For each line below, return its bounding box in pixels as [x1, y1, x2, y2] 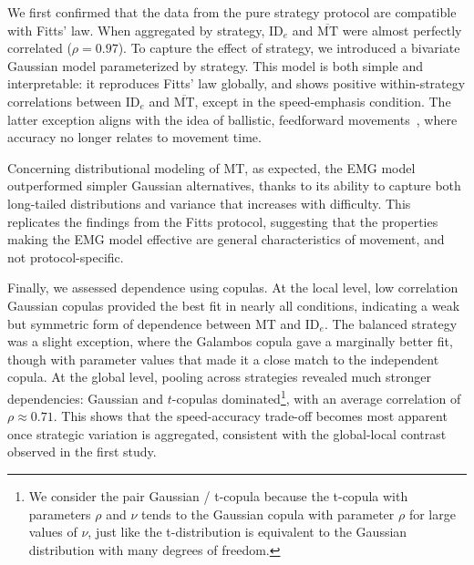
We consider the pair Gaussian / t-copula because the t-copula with [28, 486, 408, 505]
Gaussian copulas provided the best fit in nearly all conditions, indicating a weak [7, 295, 460, 314]
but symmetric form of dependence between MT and [7, 313, 302, 333]
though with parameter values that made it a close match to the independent [7, 349, 439, 368]
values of [28, 522, 77, 541]
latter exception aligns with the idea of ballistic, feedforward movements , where [7, 109, 458, 128]
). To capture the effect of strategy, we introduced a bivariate [118, 38, 460, 57]
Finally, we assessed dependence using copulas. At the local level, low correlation [7, 278, 459, 297]
